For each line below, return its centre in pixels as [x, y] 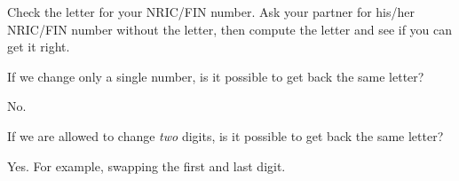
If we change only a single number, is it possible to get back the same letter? [216, 76]
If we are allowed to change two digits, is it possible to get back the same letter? [226, 135]
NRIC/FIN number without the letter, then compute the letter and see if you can [230, 29]
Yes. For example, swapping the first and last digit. [146, 165]
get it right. [39, 47]
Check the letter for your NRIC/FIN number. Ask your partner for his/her [211, 12]
